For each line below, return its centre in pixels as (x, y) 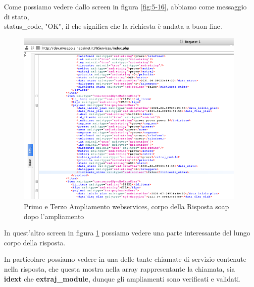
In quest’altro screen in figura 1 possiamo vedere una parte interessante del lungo (127, 233)
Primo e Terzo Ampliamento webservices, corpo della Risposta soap (127, 206)
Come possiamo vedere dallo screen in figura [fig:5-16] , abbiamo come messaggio (126, 6)
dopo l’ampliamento (54, 216)
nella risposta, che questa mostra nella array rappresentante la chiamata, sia (120, 269)
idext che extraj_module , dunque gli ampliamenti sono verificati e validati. (123, 278)
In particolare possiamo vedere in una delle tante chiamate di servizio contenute (125, 259)
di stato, (17, 16)
